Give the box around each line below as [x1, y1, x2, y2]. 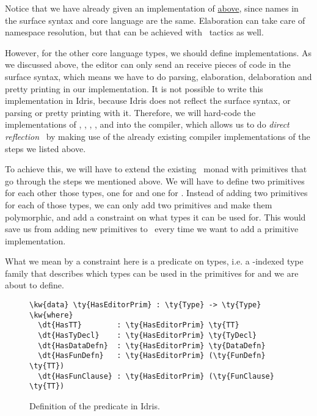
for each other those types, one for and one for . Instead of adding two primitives [5, 186, 308, 199]
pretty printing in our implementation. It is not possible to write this [5, 82, 263, 95]
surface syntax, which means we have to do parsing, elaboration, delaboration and [5, 70, 312, 82]
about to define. [5, 279, 64, 291]
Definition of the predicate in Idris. [29, 399, 160, 412]
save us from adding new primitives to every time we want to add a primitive [5, 222, 299, 235]
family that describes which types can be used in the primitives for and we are [5, 266, 299, 279]
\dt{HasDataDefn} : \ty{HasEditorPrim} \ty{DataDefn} [38, 341, 266, 350]
